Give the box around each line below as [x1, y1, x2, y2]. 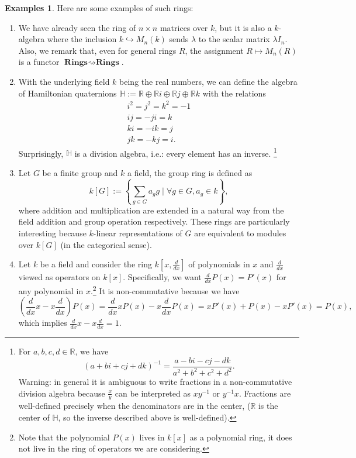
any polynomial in [18, 284, 84, 297]
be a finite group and [42, 167, 118, 179]
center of [18, 411, 50, 423]
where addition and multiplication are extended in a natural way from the [18, 204, 284, 216]
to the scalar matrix [198, 33, 270, 45]
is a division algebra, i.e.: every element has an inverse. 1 [74, 145, 277, 159]
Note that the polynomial [18, 431, 110, 443]
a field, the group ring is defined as [127, 167, 253, 179]
